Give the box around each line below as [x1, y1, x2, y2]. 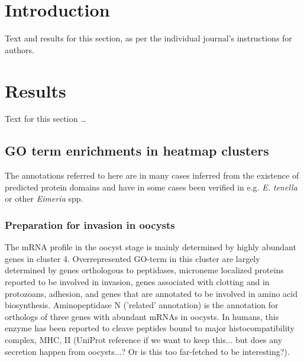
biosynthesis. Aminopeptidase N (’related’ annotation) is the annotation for [5, 299, 279, 311]
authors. [5, 43, 34, 56]
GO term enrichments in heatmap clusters [5, 141, 269, 160]
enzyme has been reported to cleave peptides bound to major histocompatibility [5, 322, 295, 334]
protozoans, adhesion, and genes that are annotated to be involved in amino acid [5, 287, 297, 299]
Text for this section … [5, 112, 86, 125]
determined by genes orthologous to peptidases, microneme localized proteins [5, 264, 284, 276]
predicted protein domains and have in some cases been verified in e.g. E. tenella [5, 180, 297, 193]
